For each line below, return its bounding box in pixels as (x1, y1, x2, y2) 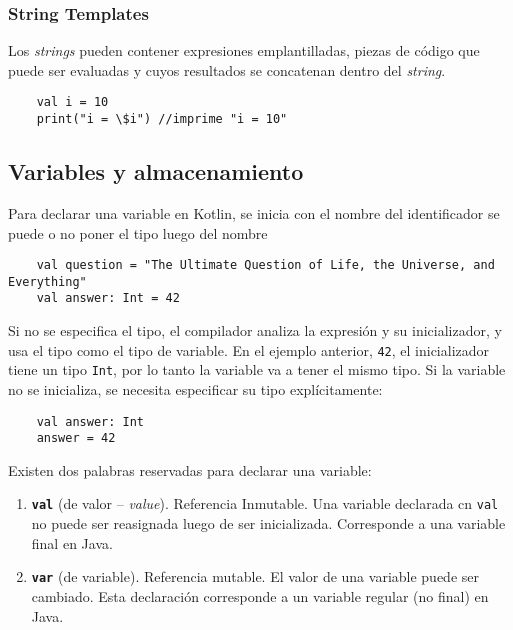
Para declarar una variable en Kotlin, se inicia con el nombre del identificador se (8, 202, 500, 223)
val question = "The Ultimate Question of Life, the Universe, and (36, 258, 495, 273)
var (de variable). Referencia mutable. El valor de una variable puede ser (31, 566, 479, 587)
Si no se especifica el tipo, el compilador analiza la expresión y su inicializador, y (8, 320, 502, 341)
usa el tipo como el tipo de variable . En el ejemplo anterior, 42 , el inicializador (8, 339, 490, 360)
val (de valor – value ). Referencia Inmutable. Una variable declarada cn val (31, 493, 499, 514)
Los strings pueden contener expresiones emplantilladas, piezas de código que (8, 40, 480, 61)
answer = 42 (36, 431, 116, 446)
